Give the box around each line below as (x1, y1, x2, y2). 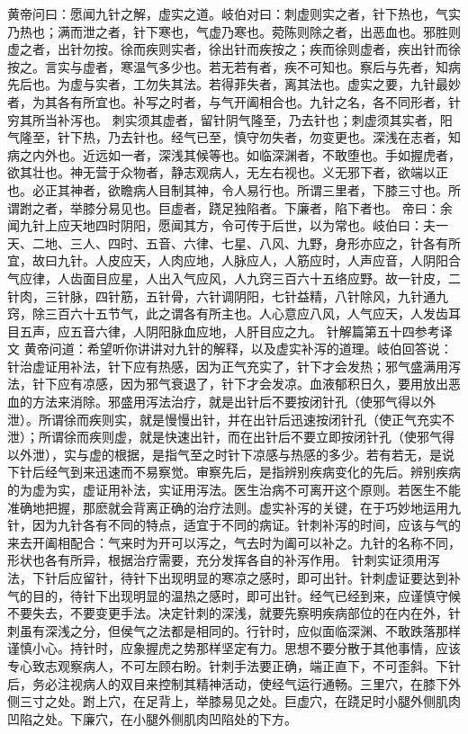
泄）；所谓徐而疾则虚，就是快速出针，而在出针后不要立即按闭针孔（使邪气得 (7, 427, 454, 446)
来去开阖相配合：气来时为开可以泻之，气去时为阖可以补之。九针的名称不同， (7, 533, 461, 551)
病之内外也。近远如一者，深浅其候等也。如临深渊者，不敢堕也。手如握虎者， (7, 145, 461, 164)
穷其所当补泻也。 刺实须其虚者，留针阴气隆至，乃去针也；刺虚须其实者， (7, 110, 440, 129)
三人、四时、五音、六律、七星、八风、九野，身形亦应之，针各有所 (69, 233, 461, 252)
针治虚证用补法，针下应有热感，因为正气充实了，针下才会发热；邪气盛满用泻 (7, 356, 461, 375)
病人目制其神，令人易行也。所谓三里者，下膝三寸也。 (132, 180, 448, 199)
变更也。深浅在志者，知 (321, 128, 461, 147)
